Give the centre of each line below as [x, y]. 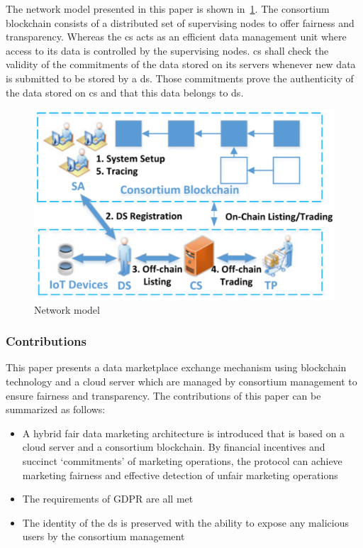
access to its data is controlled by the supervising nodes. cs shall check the [167, 50]
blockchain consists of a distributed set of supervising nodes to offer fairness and [180, 22]
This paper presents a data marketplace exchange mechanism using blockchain [176, 367]
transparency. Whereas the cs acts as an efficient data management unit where [176, 37]
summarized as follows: [56, 409]
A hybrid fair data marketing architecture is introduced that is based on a [184, 433]
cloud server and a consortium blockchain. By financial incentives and [174, 447]
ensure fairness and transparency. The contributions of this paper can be [163, 395]
